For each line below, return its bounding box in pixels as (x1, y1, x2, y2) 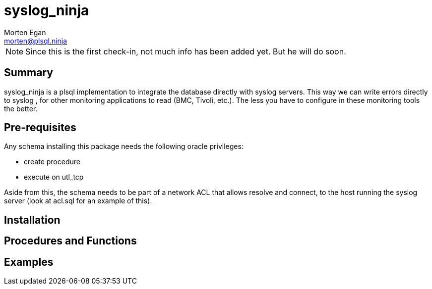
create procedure (24, 157, 80, 166)
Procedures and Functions (4, 235, 137, 247)
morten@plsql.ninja (4, 36, 67, 45)
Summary (4, 66, 53, 79)
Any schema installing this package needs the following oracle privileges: (4, 142, 244, 151)
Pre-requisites (4, 121, 76, 134)
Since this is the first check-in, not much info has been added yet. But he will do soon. (25, 46, 346, 56)
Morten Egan (4, 28, 46, 37)
